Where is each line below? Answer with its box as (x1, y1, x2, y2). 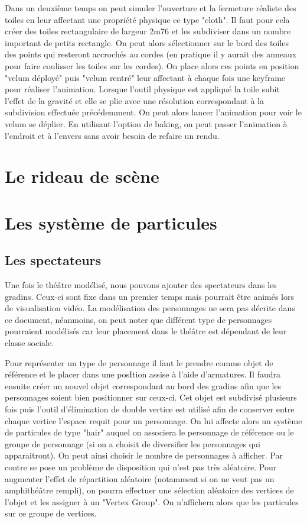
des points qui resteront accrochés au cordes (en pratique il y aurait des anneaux (5, 48, 297, 60)
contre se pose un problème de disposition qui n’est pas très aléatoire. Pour (5, 460, 277, 473)
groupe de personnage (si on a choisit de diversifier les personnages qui (5, 437, 260, 450)
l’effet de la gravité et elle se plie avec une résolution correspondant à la (5, 94, 264, 106)
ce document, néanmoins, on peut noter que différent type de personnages (5, 313, 272, 325)
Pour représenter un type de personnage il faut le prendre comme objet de (5, 356, 273, 369)
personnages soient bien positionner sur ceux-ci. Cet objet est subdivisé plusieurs (5, 391, 297, 403)
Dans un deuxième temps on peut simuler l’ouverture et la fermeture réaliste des (5, 2, 296, 14)
